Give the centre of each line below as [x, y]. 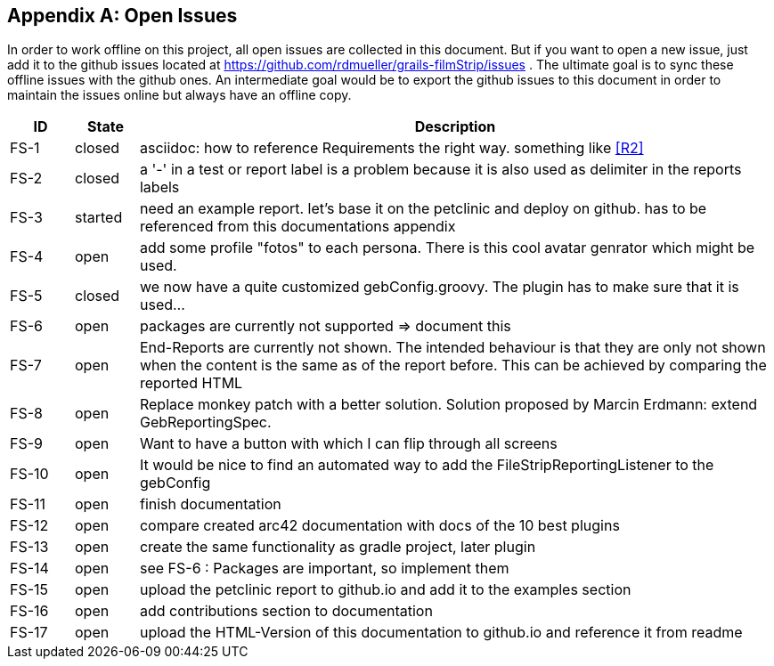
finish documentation [210, 504]
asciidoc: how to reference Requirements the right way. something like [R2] [391, 148]
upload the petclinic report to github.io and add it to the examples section [385, 590]
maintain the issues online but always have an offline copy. [179, 95]
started [98, 218]
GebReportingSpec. [205, 422]
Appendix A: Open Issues [122, 16]
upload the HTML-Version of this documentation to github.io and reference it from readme [441, 633]
